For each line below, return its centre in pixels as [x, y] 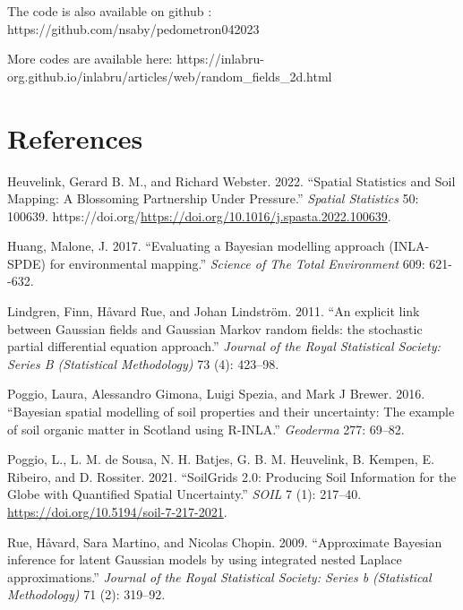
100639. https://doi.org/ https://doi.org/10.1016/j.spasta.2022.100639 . [199, 215]
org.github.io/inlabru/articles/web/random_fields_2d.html [170, 76]
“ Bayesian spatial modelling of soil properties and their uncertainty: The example [231, 412]
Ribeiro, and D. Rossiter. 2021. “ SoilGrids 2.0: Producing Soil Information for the [232, 476]
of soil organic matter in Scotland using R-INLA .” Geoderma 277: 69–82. [206, 429]
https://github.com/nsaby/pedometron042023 [133, 28]
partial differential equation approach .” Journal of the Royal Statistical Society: [224, 346]
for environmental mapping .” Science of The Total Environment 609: [237, 263]
